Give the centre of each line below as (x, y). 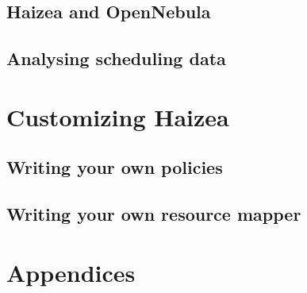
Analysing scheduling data (116, 58)
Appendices (71, 272)
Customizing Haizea (118, 116)
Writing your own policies (115, 167)
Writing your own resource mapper (154, 214)
